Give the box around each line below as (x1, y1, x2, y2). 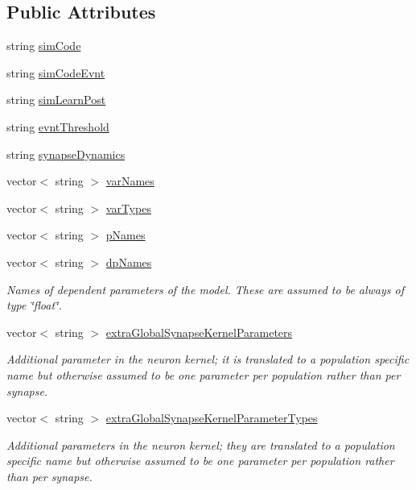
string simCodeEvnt (6, 64, 105, 81)
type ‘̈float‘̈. (6, 297, 62, 314)
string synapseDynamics (6, 145, 126, 162)
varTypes (105, 199, 151, 216)
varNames (105, 172, 154, 189)
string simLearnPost (6, 91, 106, 108)
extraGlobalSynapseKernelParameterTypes (105, 409, 318, 426)
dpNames (105, 253, 152, 270)
